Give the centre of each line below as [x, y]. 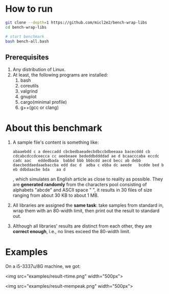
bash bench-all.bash [27, 41]
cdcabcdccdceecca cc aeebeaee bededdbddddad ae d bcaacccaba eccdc [86, 156]
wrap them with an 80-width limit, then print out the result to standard [86, 211]
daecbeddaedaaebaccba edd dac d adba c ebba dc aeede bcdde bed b [88, 165]
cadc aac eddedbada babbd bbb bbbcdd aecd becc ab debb [77, 161]
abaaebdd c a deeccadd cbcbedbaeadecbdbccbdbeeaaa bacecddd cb [81, 152]
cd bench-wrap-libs [26, 27]
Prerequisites [27, 57]
